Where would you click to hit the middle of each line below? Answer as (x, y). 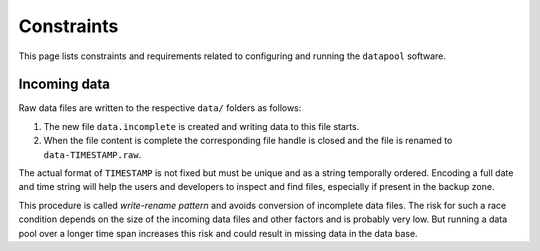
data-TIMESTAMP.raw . (92, 154)
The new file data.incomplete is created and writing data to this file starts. (201, 126)
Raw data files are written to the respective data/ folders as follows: (160, 108)
